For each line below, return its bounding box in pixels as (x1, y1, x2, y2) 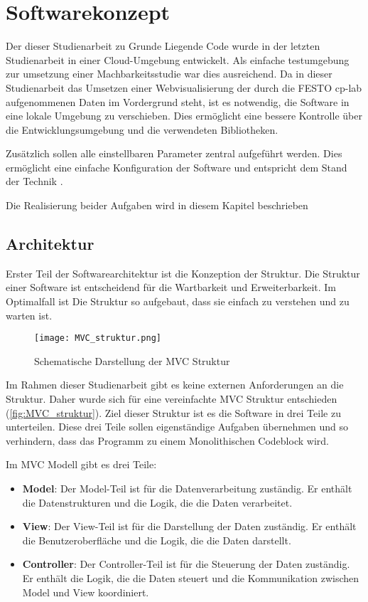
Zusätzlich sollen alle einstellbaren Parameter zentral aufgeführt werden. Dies (6, 146, 342, 161)
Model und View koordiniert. (22, 584, 149, 599)
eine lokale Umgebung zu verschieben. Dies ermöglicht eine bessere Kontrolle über (6, 108, 362, 123)
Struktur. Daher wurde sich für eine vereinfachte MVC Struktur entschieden (6, 391, 337, 406)
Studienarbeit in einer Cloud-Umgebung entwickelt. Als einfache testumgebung (6, 52, 350, 67)
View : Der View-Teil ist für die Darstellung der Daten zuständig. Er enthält (22, 519, 357, 534)
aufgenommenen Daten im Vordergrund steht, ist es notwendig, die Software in (6, 94, 350, 109)
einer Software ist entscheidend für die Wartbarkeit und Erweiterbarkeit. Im (6, 280, 337, 295)
